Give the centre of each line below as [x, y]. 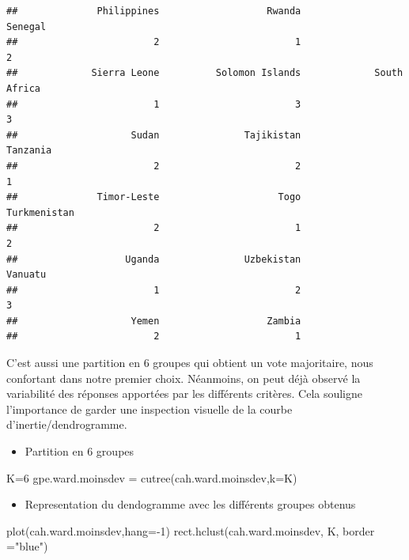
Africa [23, 88]
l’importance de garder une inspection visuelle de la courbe [150, 409]
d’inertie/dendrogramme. [67, 424]
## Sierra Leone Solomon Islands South [205, 73]
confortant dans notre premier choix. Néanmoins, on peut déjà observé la [184, 378]
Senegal [27, 26]
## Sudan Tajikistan [154, 135]
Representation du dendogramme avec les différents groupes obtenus [190, 504]
